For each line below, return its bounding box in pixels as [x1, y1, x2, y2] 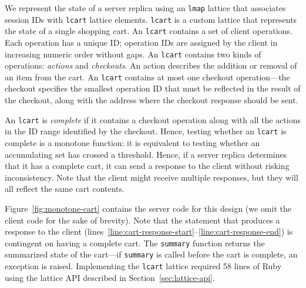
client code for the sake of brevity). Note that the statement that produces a [5, 214, 280, 226]
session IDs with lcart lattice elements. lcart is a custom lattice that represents [5, 13, 297, 25]
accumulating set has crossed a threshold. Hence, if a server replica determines [5, 148, 287, 160]
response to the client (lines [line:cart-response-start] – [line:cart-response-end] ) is [5, 225, 293, 238]
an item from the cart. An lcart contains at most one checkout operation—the [5, 70, 290, 83]
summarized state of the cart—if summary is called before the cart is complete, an [5, 248, 298, 260]
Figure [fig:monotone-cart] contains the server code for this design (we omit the [5, 202, 291, 214]
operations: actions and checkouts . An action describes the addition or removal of [5, 59, 297, 72]
